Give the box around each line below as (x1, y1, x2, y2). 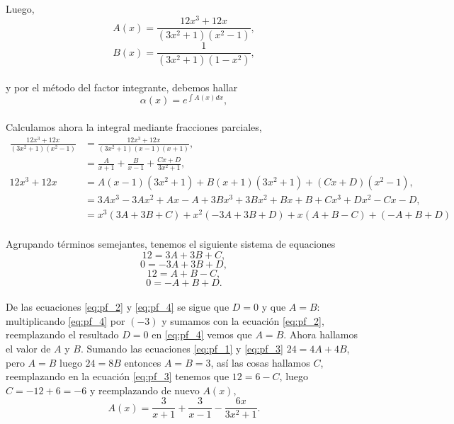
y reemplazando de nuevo (89, 382, 200, 397)
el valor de (6, 341, 51, 356)
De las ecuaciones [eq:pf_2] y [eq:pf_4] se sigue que (6, 299, 229, 314)
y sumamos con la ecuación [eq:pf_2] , (161, 313, 324, 328)
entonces (124, 355, 161, 369)
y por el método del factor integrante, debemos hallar (6, 79, 238, 94)
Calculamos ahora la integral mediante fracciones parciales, (6, 119, 262, 134)
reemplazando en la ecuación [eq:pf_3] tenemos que (6, 369, 229, 384)
